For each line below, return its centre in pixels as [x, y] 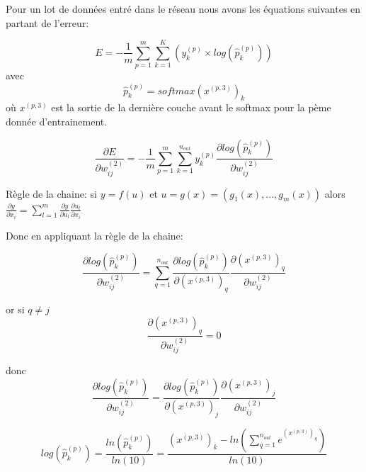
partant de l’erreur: [47, 22]
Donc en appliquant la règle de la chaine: [95, 235]
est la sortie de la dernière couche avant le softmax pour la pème [191, 107]
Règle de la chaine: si [51, 193]
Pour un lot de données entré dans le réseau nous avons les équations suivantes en [183, 9]
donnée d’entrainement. [57, 121]
